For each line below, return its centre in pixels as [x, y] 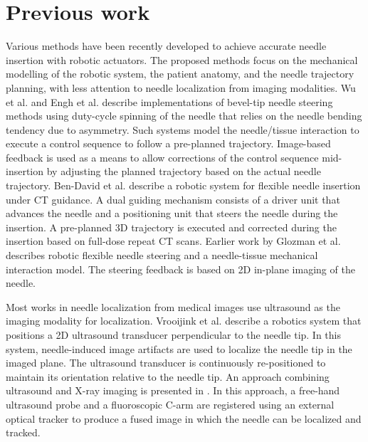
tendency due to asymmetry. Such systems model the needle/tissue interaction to [183, 129]
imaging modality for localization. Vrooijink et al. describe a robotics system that [184, 321]
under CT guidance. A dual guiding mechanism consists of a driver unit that [173, 199]
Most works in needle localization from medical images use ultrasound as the [173, 306]
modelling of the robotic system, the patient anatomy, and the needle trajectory [180, 74]
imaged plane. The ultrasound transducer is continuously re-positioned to [166, 363]
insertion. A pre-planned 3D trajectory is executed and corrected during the [171, 227]
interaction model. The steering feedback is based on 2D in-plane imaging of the [180, 269]
